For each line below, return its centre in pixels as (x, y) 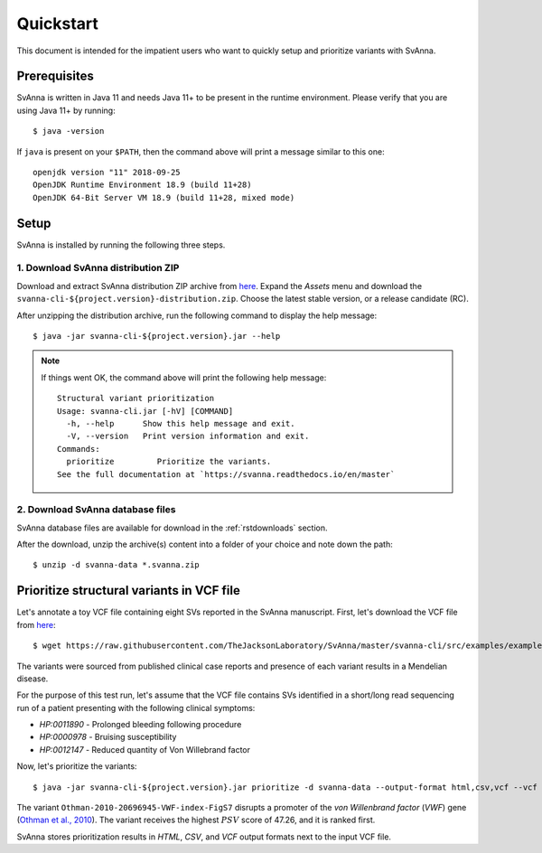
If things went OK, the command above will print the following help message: (184, 377)
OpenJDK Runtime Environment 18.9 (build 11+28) (142, 185)
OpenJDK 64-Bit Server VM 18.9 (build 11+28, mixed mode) (164, 197)
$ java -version (69, 131)
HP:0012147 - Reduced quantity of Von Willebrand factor (145, 749)
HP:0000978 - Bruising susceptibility (108, 737)
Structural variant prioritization (136, 398)
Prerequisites (55, 76)
